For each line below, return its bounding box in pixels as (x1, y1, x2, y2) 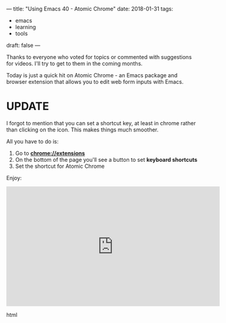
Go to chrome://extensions (15, 149, 85, 157)
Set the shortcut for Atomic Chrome (15, 162, 105, 170)
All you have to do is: (6, 137, 59, 145)
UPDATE (6, 100, 49, 113)
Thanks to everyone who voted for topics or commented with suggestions (6, 54, 192, 60)
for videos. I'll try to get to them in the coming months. (6, 60, 143, 67)
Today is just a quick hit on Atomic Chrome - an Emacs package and (6, 72, 178, 78)
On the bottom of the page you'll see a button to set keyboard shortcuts (15, 156, 198, 163)
